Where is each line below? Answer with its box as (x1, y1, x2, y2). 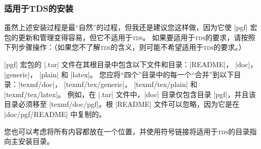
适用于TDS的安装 (4, 2, 74, 14)
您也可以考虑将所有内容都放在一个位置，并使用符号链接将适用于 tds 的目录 (4, 126, 250, 136)
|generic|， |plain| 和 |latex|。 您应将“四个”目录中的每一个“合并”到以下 (4, 69, 234, 79)
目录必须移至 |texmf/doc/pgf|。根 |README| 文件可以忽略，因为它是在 (4, 99, 240, 109)
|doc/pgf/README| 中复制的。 (4, 108, 106, 119)
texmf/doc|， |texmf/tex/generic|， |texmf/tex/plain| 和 (20, 79, 198, 90)
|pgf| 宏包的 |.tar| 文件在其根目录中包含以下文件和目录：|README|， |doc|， (4, 59, 257, 69)
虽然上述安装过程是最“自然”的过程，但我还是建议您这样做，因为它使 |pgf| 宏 (4, 22, 257, 33)
